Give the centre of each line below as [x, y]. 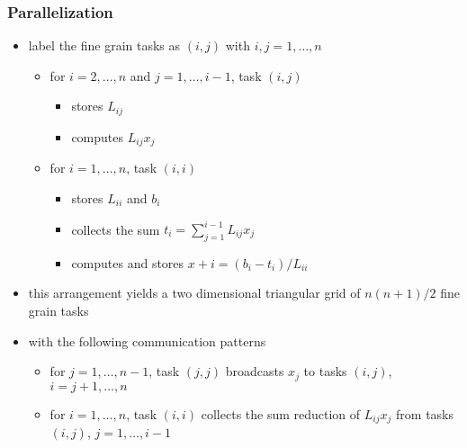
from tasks [425, 413]
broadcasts [255, 371]
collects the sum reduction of [281, 413]
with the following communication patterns [147, 340]
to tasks [325, 371]
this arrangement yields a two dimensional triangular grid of [194, 293]
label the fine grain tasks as [104, 45]
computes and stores [128, 262]
